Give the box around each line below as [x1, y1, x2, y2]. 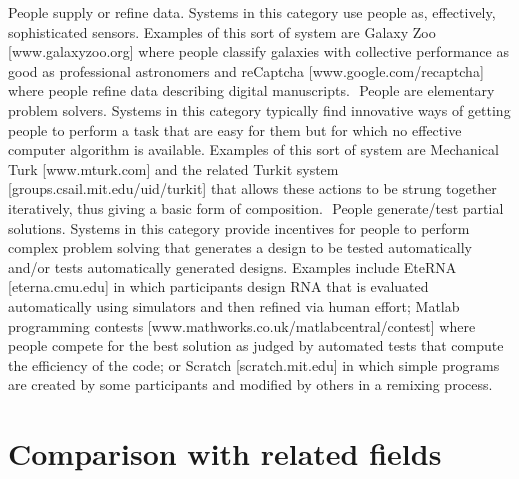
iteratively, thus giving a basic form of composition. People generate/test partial [8, 197, 504, 218]
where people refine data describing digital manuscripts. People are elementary [8, 80, 495, 101]
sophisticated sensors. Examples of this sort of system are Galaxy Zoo [8, 21, 436, 42]
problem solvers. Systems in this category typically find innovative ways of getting [8, 99, 511, 120]
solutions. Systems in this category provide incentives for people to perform [8, 217, 470, 238]
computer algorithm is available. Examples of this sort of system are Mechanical [8, 139, 499, 160]
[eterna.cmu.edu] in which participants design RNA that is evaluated [8, 276, 429, 297]
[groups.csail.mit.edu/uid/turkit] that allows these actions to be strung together [8, 178, 497, 199]
